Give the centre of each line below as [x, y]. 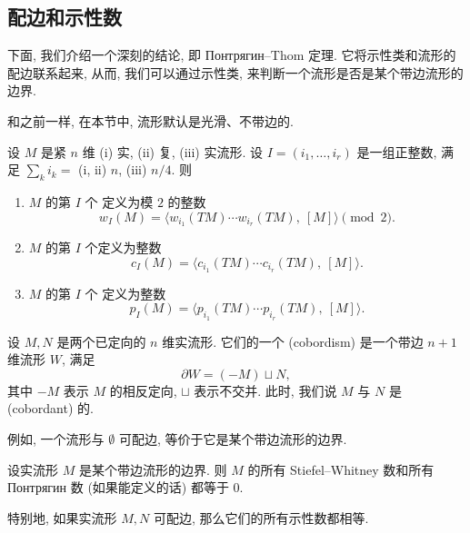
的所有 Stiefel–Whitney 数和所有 [341, 469]
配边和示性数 [65, 17]
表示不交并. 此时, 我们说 [265, 390]
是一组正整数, [397, 151]
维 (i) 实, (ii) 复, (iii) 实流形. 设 [172, 151]
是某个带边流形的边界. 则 [153, 469]
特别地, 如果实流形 [62, 517]
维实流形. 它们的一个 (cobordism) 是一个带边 [293, 341]
